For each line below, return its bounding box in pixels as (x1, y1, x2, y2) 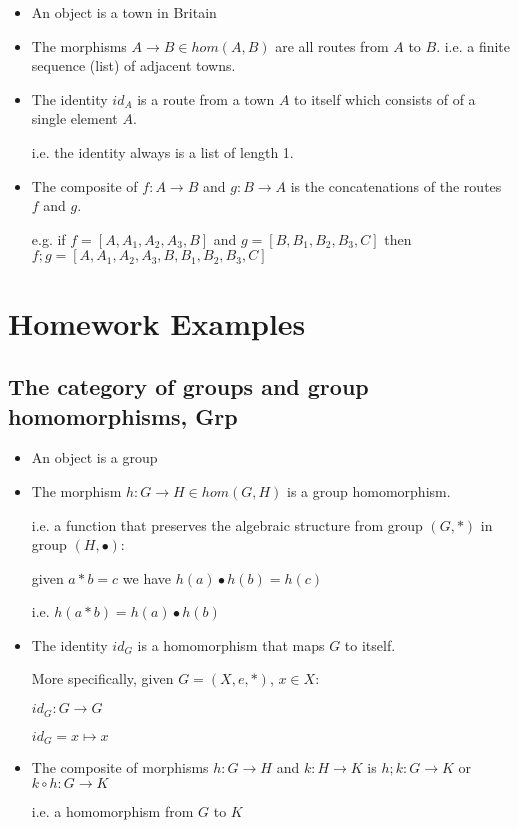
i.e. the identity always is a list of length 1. (31, 141, 294, 162)
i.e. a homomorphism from (31, 800, 194, 821)
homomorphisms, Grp (8, 400, 238, 431)
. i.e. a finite (436, 35, 511, 56)
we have (122, 567, 172, 588)
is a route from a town (137, 88, 275, 109)
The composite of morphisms (31, 756, 209, 777)
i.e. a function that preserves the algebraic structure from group (31, 514, 423, 535)
